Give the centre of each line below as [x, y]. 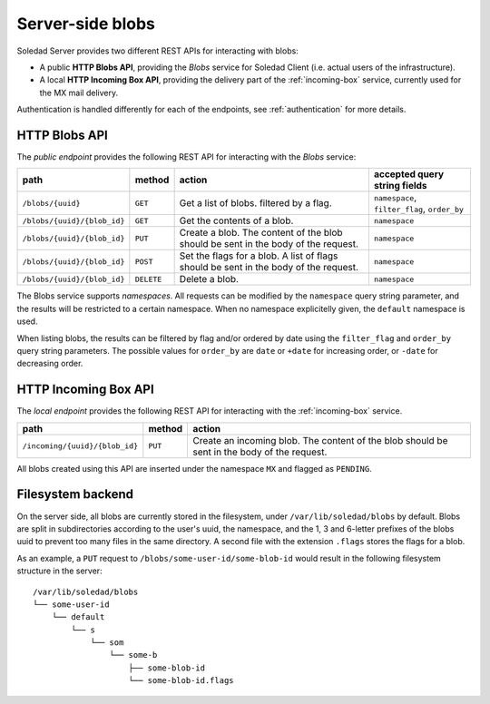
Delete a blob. [209, 279]
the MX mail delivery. [78, 93]
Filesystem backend [75, 494]
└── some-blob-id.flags [181, 681]
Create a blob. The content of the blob [261, 233]
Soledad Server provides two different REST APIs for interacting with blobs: [157, 51]
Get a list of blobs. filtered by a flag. [255, 203]
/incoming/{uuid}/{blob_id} [80, 446]
